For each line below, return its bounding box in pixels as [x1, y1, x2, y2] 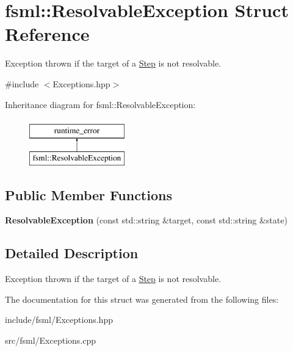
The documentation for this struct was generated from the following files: [5, 292, 279, 305]
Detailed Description [5, 244, 139, 262]
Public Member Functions [5, 185, 172, 204]
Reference [5, 21, 90, 46]
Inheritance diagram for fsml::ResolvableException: [5, 98, 196, 110]
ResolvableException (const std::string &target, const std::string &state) [5, 214, 288, 226]
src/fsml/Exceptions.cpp [5, 334, 96, 347]
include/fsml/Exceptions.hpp [5, 313, 113, 326]
